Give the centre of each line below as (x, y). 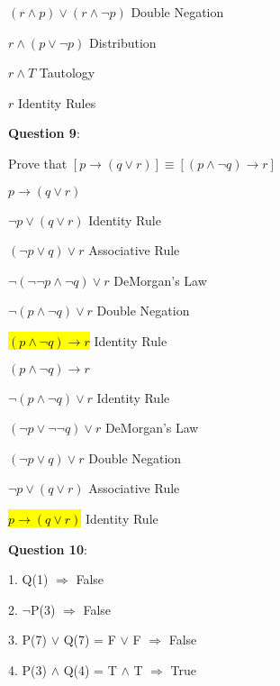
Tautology (67, 73)
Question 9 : (44, 133)
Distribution (123, 42)
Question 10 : (48, 549)
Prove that (38, 163)
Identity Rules (57, 102)
